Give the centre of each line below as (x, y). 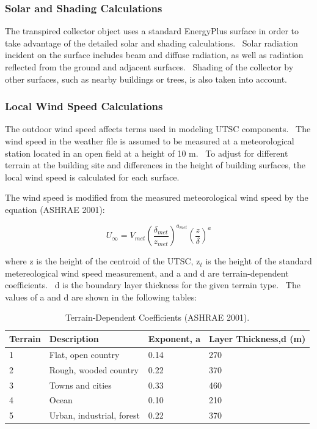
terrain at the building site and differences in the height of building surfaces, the (155, 165)
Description (74, 339)
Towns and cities (80, 385)
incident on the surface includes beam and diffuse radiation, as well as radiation (154, 55)
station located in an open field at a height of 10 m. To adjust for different (147, 153)
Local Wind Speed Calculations (84, 106)
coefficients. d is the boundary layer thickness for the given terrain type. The (153, 285)
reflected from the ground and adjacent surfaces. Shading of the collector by (149, 67)
